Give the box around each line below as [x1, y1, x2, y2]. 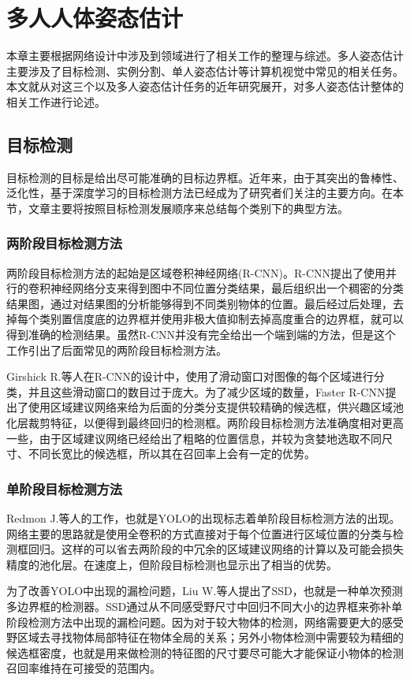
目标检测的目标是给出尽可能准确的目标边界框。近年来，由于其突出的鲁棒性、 [6, 169, 404, 185]
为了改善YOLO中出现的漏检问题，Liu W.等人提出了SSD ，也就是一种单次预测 [6, 582, 403, 599]
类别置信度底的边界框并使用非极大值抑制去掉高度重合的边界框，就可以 [39, 311, 404, 327]
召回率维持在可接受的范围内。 [6, 660, 161, 676]
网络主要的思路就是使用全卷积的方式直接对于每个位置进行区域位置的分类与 [6, 525, 393, 541]
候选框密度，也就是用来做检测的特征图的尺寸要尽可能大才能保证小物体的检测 [6, 644, 404, 661]
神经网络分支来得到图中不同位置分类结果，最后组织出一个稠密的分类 [50, 280, 404, 296]
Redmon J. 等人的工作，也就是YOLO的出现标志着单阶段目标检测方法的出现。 [6, 510, 401, 527]
